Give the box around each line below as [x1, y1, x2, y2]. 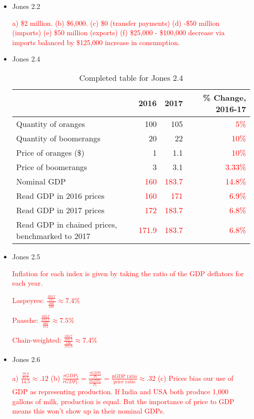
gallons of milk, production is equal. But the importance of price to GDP [12, 396, 235, 406]
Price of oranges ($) [16, 146, 85, 158]
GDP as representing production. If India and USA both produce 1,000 [12, 386, 229, 396]
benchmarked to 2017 [16, 230, 91, 241]
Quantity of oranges [16, 118, 85, 129]
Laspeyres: [12, 295, 44, 305]
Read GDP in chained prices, [16, 218, 117, 230]
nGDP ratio [111, 374, 137, 379]
